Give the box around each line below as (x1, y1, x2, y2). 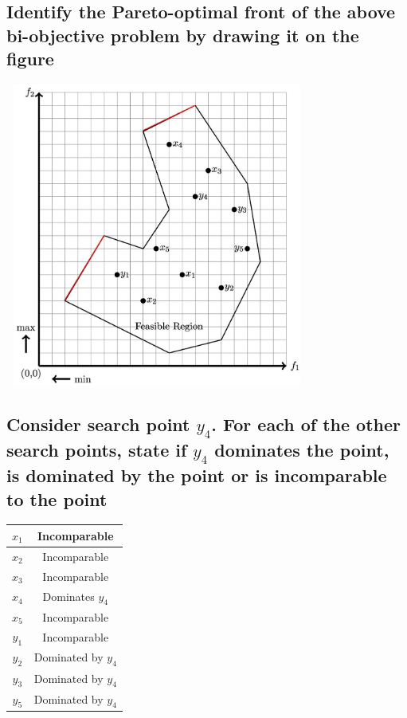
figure (6, 46, 54, 71)
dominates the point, (214, 437, 389, 462)
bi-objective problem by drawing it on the (6, 22, 359, 47)
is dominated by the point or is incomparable (6, 463, 387, 488)
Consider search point (6, 411, 190, 436)
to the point (6, 486, 108, 511)
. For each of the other (211, 411, 401, 436)
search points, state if (6, 437, 187, 462)
